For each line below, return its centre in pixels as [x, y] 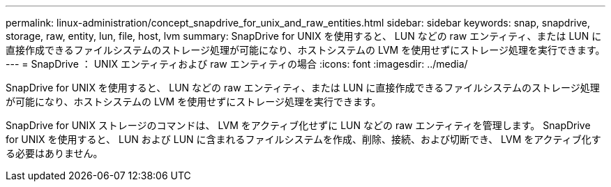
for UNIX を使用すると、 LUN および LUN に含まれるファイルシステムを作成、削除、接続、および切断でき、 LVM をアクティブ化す [303, 139]
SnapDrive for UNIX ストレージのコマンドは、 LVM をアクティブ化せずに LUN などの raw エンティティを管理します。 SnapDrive [298, 125]
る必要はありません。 [54, 153]
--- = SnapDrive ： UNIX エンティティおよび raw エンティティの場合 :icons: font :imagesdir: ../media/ [237, 64]
